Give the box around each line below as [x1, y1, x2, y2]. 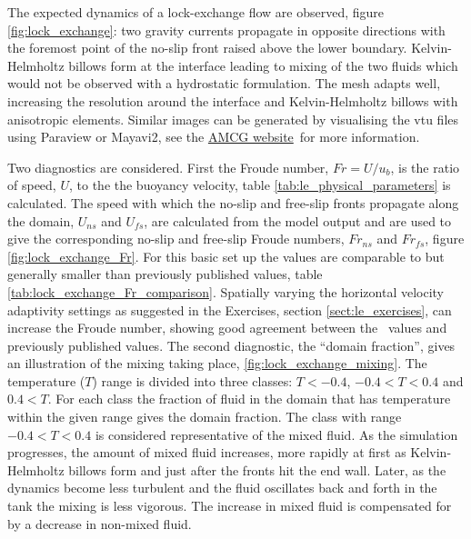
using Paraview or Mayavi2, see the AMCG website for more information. [7, 127, 420, 146]
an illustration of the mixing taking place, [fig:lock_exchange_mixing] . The [7, 354, 427, 373]
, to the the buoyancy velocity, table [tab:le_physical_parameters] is [68, 175, 451, 195]
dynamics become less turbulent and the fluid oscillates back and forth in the [7, 478, 437, 497]
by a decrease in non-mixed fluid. [7, 514, 192, 533]
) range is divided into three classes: [92, 371, 293, 390]
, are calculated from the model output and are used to [144, 211, 452, 230]
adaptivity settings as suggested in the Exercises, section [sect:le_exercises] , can [7, 300, 452, 319]
